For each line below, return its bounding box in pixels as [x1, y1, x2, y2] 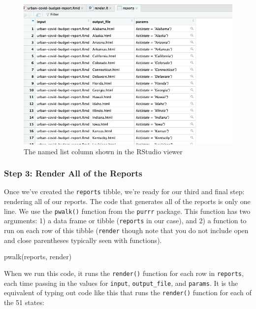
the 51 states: [4, 297, 44, 307]
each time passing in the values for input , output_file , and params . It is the [4, 277, 238, 288]
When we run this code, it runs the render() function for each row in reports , [4, 268, 244, 278]
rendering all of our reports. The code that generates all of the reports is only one [4, 196, 251, 206]
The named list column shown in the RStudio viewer [24, 146, 183, 156]
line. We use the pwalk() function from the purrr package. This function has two [4, 206, 251, 216]
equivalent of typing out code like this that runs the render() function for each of [4, 287, 252, 298]
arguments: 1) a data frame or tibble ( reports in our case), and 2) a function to [4, 215, 247, 226]
